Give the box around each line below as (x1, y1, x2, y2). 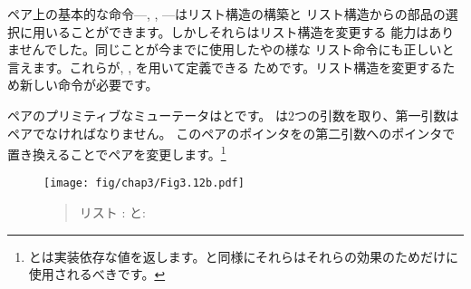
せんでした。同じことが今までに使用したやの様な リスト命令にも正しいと (19, 40, 455, 59)
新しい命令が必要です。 (19, 75, 159, 94)
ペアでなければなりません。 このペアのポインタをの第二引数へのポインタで (7, 123, 456, 142)
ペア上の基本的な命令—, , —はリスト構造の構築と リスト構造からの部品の (7, 5, 446, 23)
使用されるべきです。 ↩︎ (28, 265, 166, 284)
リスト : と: (79, 203, 146, 222)
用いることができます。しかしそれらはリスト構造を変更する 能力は (32, 22, 429, 41)
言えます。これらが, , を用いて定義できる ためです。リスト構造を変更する (7, 57, 443, 76)
